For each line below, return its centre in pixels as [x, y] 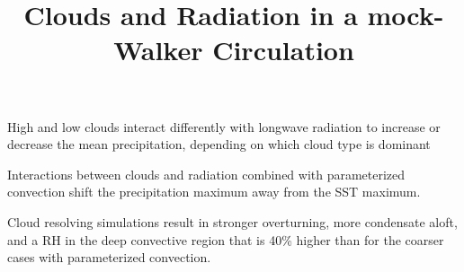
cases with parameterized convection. [109, 257]
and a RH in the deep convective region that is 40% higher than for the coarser [226, 239]
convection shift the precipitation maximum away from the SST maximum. [214, 192]
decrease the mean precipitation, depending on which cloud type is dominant [219, 144]
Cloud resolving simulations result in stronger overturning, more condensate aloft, [232, 221]
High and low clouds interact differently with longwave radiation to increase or [224, 126]
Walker [158, 50]
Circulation [283, 50]
